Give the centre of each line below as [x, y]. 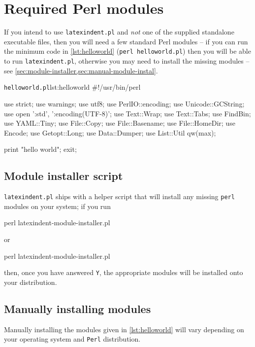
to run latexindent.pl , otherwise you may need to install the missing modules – [127, 61]
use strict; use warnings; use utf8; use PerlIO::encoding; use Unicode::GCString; [124, 103]
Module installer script [64, 176]
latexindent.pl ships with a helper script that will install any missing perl [119, 196]
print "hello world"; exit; [40, 149]
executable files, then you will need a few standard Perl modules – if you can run [126, 41]
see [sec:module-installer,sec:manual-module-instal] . [81, 70]
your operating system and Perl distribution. [72, 339]
